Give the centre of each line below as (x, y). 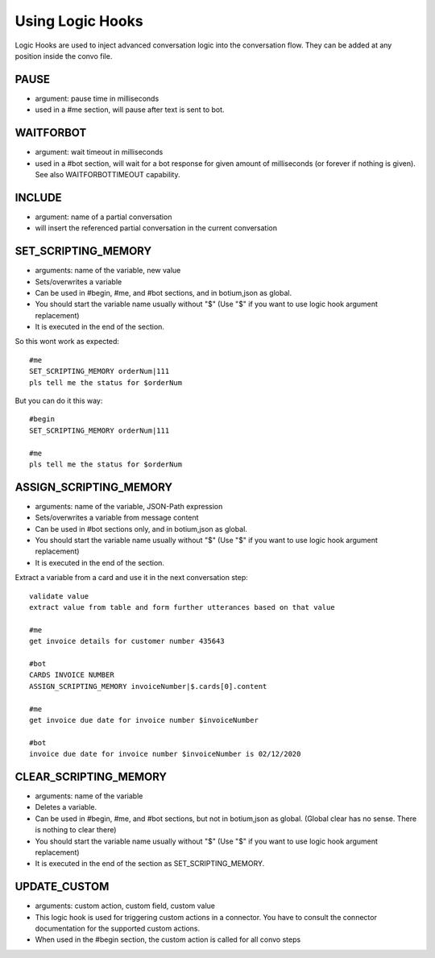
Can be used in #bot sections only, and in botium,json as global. (141, 529)
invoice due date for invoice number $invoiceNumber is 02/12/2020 (165, 754)
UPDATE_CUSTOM (62, 887)
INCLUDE (38, 197)
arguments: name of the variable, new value (108, 271)
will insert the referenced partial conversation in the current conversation (156, 228)
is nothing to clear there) (76, 830)
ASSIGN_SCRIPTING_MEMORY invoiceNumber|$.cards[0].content (148, 686)
